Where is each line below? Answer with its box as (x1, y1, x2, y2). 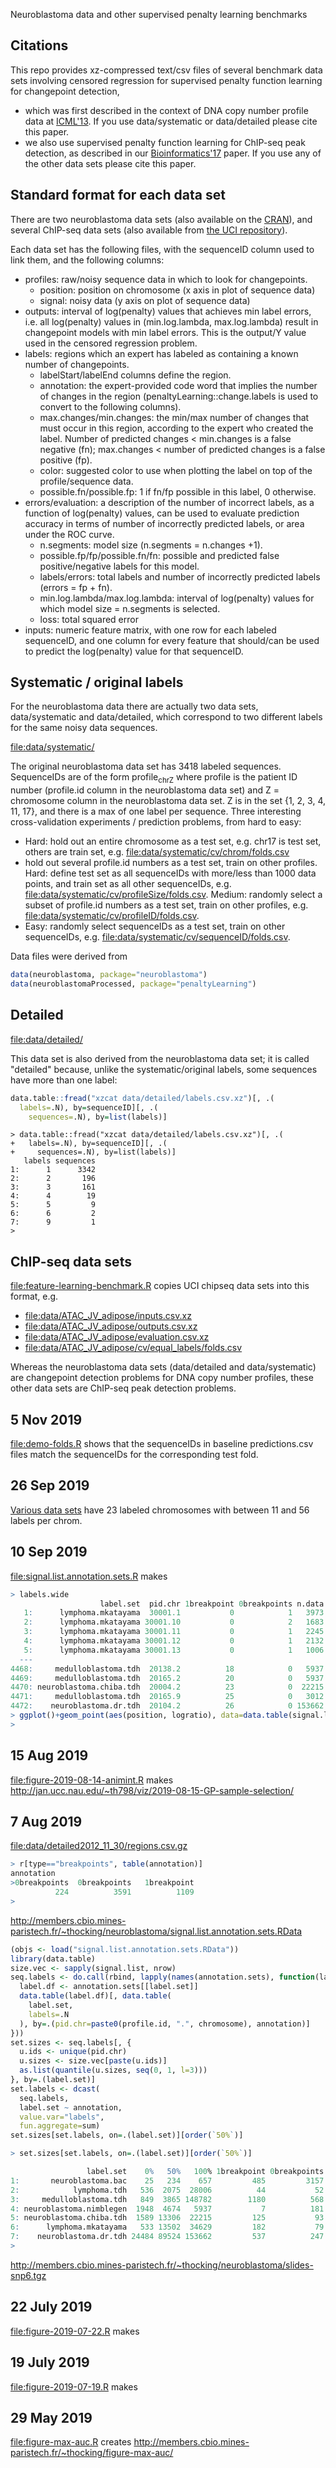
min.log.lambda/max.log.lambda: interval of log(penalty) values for (39, 592, 315, 604)
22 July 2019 (10, 2299, 93, 2316)
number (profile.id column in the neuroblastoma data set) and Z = (10, 784, 280, 796)
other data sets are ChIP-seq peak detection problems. (10, 1382, 237, 1394)
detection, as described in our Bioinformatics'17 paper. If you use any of (24, 147, 322, 159)
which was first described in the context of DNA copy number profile (24, 104, 309, 116)
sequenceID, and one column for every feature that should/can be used (24, 634, 320, 646)
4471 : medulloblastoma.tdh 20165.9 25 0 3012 (10, 1692, 325, 1702)
